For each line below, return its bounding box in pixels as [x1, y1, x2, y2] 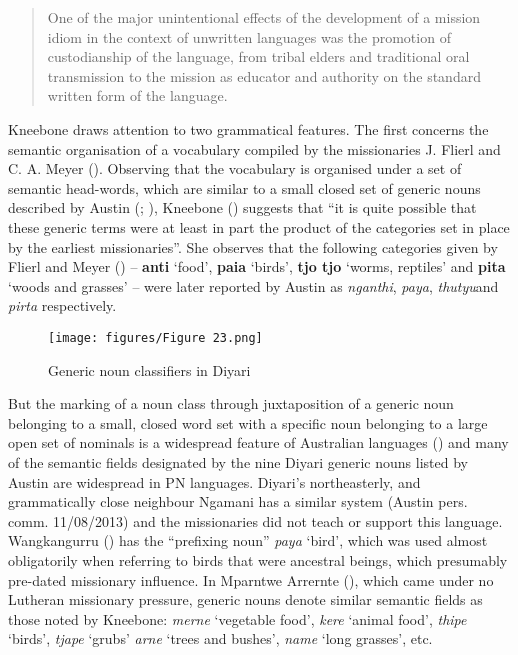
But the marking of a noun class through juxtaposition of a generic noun [8, 393, 454, 414]
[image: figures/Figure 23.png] [48, 330, 263, 345]
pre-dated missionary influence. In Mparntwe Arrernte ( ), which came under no [8, 569, 494, 590]
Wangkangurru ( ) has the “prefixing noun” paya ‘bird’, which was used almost [8, 530, 488, 551]
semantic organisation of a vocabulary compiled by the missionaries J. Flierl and [8, 138, 501, 159]
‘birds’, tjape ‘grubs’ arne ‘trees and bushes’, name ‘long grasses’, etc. [8, 628, 433, 649]
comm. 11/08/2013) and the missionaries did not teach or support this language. [8, 510, 503, 531]
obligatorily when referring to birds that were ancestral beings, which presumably [8, 549, 508, 570]
